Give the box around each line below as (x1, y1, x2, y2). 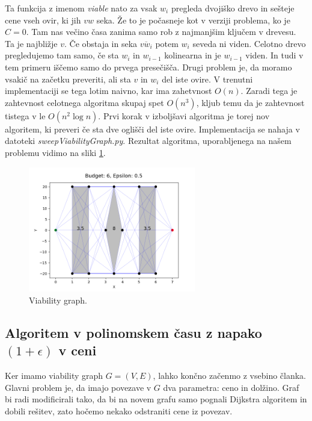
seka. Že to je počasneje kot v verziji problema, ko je (96, 13, 290, 26)
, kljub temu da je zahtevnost (196, 96, 305, 108)
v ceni (58, 341, 97, 360)
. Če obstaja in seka (64, 37, 138, 49)
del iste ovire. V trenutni (162, 72, 253, 85)
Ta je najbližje (5, 37, 58, 49)
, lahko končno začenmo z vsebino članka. (153, 369, 307, 381)
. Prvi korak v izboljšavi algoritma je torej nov (98, 109, 270, 122)
